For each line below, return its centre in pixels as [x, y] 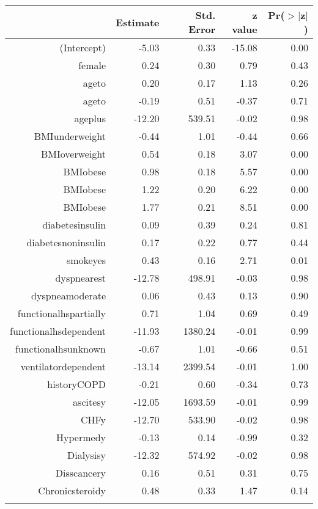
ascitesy [90, 402]
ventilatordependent [63, 366]
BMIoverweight [73, 154]
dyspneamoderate [69, 295]
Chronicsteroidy [72, 490]
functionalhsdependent [58, 331]
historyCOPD [77, 384]
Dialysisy [87, 455]
